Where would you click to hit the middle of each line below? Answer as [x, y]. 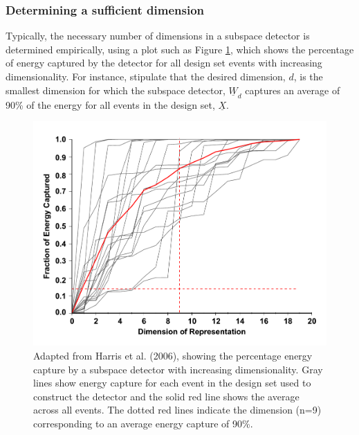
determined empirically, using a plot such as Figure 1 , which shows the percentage [180, 49]
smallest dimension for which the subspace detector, [116, 90]
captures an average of [293, 90]
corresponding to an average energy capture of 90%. [143, 423]
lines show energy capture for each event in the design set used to [172, 383]
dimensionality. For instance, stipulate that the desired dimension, [146, 76]
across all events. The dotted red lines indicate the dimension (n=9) [177, 410]
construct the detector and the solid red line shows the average [166, 396]
